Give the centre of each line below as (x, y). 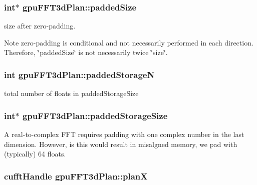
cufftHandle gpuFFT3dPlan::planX (76, 176)
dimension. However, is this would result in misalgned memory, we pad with (121, 144)
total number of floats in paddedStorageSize (71, 93)
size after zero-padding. (40, 26)
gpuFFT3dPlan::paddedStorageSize (95, 115)
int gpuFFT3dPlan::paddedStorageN (79, 74)
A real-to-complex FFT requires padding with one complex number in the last (124, 134)
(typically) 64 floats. (35, 154)
